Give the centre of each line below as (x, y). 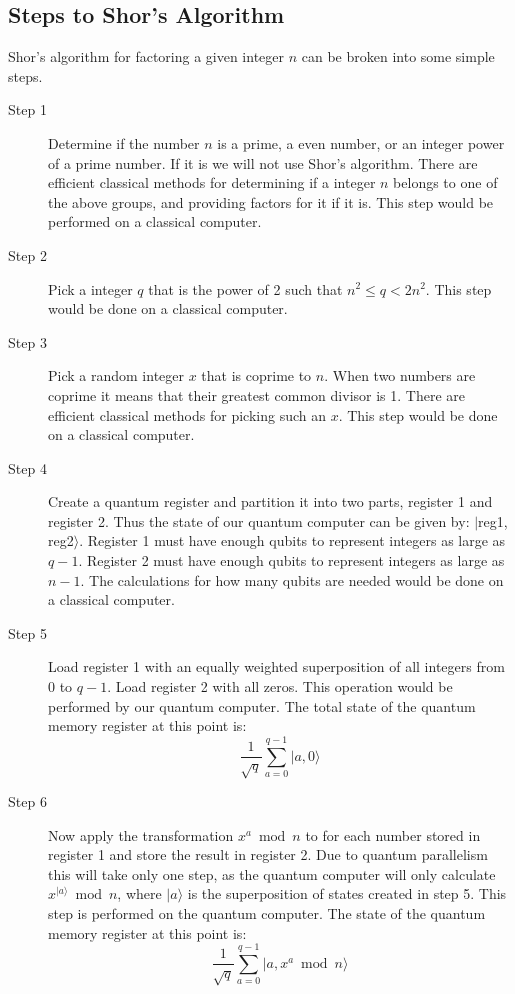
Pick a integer (90, 288)
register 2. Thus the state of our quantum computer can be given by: (259, 520)
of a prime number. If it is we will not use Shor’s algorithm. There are (263, 162)
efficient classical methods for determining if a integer (212, 182)
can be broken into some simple (398, 56)
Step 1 (27, 109)
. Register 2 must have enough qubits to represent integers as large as (291, 560)
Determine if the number (124, 142)
